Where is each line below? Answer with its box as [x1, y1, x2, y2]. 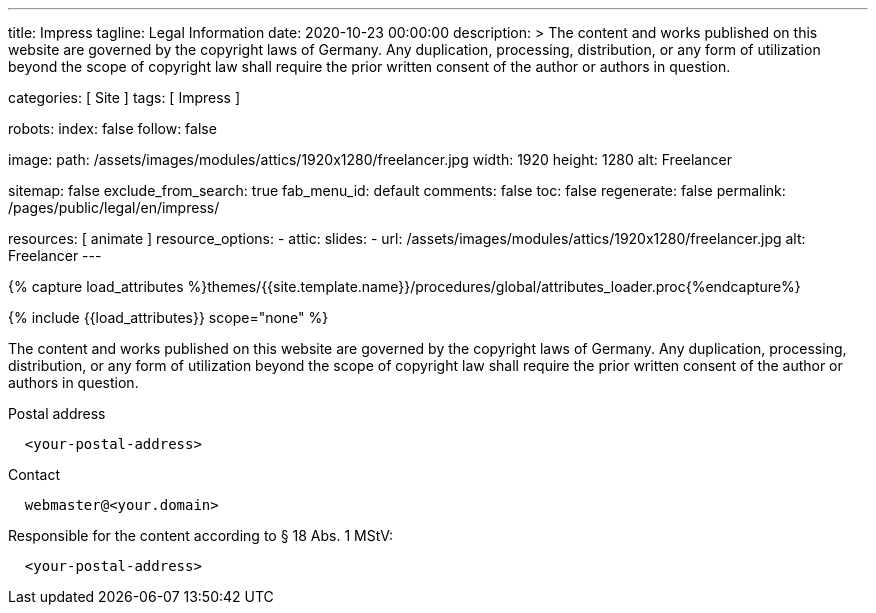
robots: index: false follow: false [8, 120, 217, 137]
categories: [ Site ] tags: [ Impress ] [8, 89, 241, 106]
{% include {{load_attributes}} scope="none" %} [8, 309, 329, 326]
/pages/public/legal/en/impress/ [8, 199, 220, 216]
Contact [8, 466, 60, 483]
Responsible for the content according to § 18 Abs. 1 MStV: [8, 527, 393, 544]
